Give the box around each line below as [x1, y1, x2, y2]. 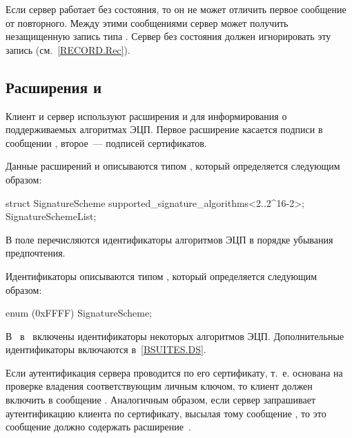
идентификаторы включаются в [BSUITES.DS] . [6, 342, 206, 357]
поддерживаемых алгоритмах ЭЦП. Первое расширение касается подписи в [6, 122, 323, 137]
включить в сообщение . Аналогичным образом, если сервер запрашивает [6, 392, 316, 407]
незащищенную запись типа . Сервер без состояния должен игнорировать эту [6, 29, 331, 43]
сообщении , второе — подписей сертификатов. [6, 135, 207, 150]
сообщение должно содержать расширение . [6, 419, 191, 434]
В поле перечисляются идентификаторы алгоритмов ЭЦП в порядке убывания [6, 232, 333, 246]
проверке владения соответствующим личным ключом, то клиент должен [6, 379, 313, 393]
